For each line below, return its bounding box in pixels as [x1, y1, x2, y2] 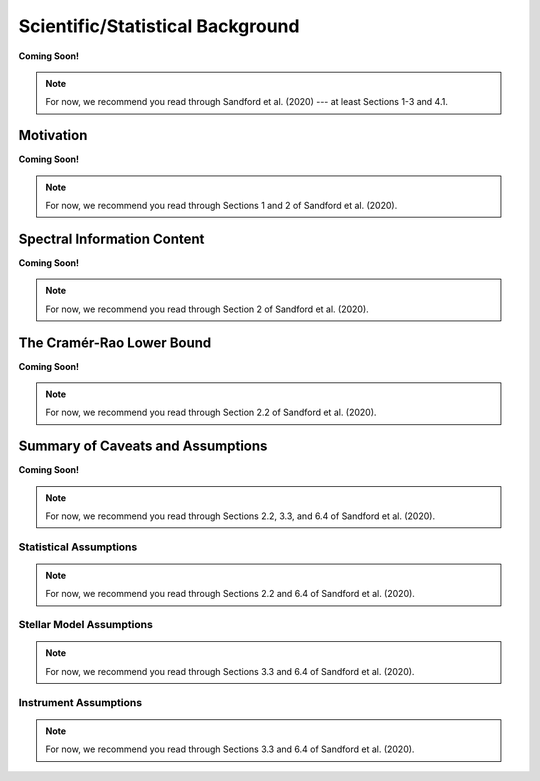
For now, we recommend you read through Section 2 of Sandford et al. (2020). [45, 303, 369, 315]
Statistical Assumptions [18, 540, 138, 554]
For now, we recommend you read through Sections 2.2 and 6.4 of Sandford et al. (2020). [45, 588, 415, 600]
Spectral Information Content [18, 230, 205, 247]
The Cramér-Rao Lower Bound [18, 334, 212, 351]
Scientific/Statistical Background [18, 15, 300, 37]
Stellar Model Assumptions [18, 618, 154, 632]
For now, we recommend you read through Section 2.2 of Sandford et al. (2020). [45, 406, 377, 419]
